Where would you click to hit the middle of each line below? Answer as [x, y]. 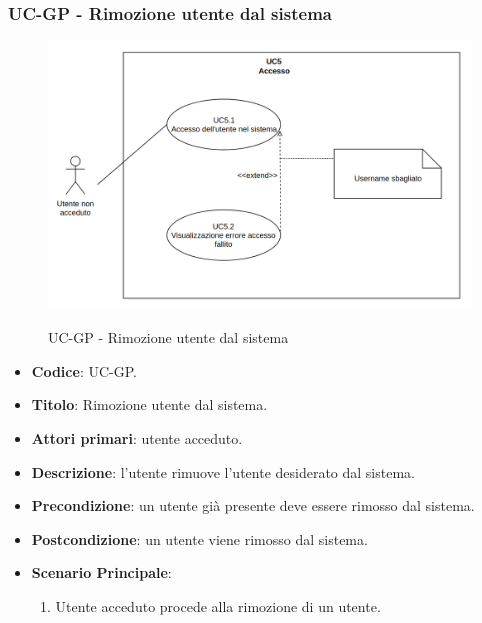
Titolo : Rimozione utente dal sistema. [149, 404]
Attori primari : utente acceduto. [137, 437]
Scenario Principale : [101, 572]
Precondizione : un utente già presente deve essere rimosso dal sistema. [253, 505]
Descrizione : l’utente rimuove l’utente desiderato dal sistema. [223, 471]
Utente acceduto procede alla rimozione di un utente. [218, 605]
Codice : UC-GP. [84, 370]
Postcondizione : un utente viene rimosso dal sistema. [199, 538]
